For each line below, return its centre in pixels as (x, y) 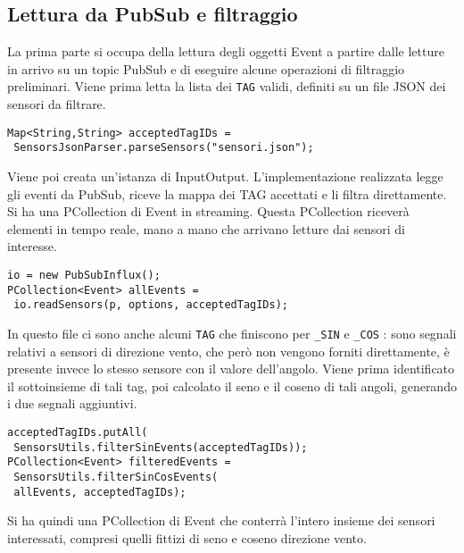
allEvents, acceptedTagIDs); (100, 492)
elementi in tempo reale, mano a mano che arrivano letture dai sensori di (206, 228)
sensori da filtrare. (57, 104)
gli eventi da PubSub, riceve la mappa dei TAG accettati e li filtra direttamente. (227, 193)
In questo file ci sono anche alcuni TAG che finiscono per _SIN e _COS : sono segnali (232, 333)
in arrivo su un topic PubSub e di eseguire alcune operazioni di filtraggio (206, 68)
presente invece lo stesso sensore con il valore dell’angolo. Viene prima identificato (231, 369)
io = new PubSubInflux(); (84, 275)
